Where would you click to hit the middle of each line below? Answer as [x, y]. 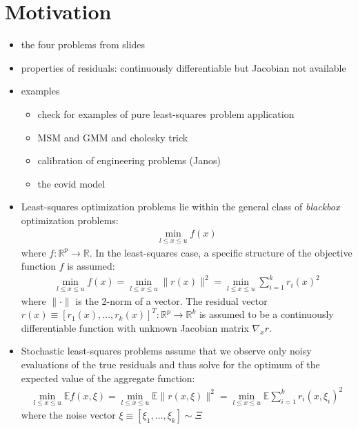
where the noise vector [68, 414]
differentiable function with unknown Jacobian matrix [135, 327]
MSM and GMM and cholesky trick [113, 137]
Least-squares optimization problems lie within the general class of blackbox [180, 207]
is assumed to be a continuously [266, 314]
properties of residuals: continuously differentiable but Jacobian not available [183, 67]
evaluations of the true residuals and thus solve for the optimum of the [170, 365]
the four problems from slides [83, 44]
